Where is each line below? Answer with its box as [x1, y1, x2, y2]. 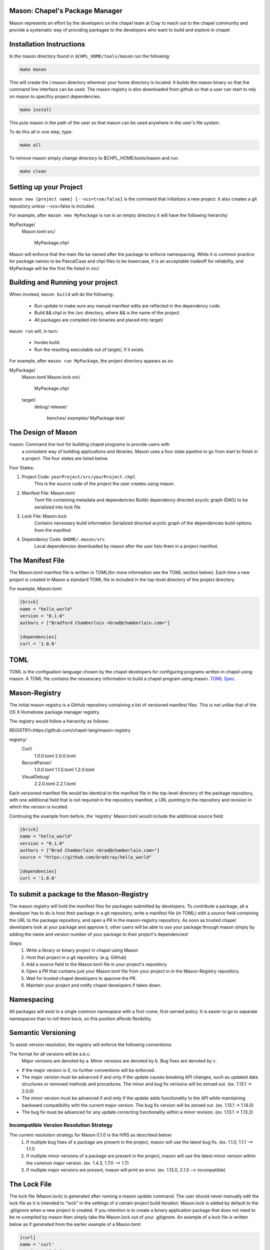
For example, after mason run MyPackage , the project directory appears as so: [9, 358, 174, 364]
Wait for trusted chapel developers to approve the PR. [26, 975, 137, 981]
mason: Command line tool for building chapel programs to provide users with [9, 441, 170, 447]
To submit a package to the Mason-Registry [9, 890, 149, 898]
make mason [19, 66, 46, 72]
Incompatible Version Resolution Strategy [9, 1121, 113, 1128]
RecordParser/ [21, 760, 52, 766]
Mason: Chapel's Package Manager [9, 6, 122, 15]
